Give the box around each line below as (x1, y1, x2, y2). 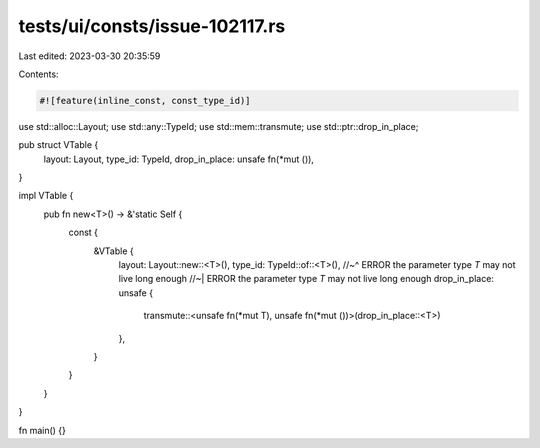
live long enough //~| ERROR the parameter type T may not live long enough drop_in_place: (118, 273, 495, 285)
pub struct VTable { (18, 139, 99, 151)
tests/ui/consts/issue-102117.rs (18, 15, 286, 37)
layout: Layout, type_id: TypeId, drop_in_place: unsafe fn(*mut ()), (43, 153, 315, 165)
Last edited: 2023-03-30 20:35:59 (18, 50, 161, 62)
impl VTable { (18, 190, 74, 202)
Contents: (18, 68, 59, 80)
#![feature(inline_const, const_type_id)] (39, 95, 251, 106)
